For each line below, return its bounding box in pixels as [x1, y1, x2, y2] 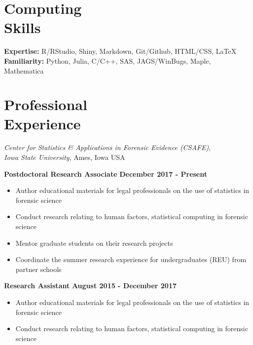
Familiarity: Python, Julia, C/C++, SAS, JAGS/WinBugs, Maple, [4, 55, 211, 66]
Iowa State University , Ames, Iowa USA [4, 152, 125, 162]
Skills [4, 17, 41, 38]
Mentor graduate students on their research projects [15, 237, 173, 248]
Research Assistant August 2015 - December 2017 [4, 280, 177, 291]
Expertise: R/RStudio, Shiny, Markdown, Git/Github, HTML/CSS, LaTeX [4, 46, 237, 56]
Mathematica [4, 65, 44, 76]
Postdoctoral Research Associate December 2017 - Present [4, 168, 208, 179]
